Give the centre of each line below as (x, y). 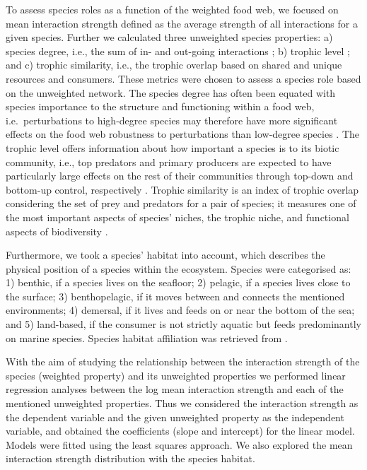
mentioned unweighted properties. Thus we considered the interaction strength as (182, 403)
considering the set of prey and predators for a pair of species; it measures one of (181, 203)
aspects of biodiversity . (57, 231)
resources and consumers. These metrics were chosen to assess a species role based (183, 78)
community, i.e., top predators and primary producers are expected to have (169, 161)
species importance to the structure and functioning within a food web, (160, 106)
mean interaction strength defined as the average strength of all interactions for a (182, 23)
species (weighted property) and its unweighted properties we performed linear (176, 375)
